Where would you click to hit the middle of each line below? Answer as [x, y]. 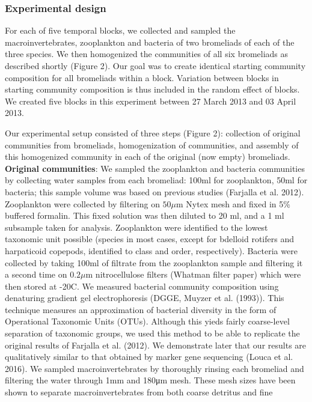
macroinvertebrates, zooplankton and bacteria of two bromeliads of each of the [150, 42]
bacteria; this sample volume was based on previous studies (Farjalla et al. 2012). [154, 191]
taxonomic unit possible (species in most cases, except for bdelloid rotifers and [149, 239]
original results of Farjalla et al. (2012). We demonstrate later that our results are [156, 345]
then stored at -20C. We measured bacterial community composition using [142, 286]
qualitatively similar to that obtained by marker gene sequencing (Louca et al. [149, 357]
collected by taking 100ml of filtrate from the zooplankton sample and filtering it [154, 262]
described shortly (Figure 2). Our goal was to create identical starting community [155, 65]
